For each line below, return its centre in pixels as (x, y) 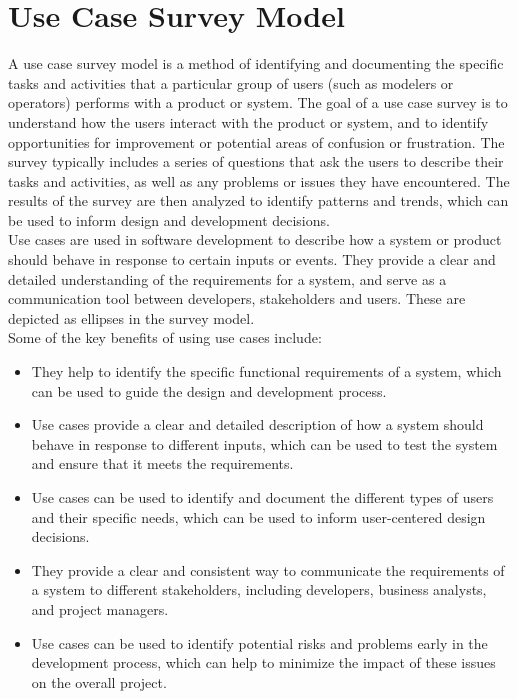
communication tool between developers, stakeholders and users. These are (237, 298)
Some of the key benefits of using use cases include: (165, 337)
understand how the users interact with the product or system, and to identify (248, 121)
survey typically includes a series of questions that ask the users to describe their (256, 161)
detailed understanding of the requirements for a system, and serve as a (227, 278)
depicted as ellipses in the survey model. (131, 317)
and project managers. (100, 608)
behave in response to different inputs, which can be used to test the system (264, 443)
